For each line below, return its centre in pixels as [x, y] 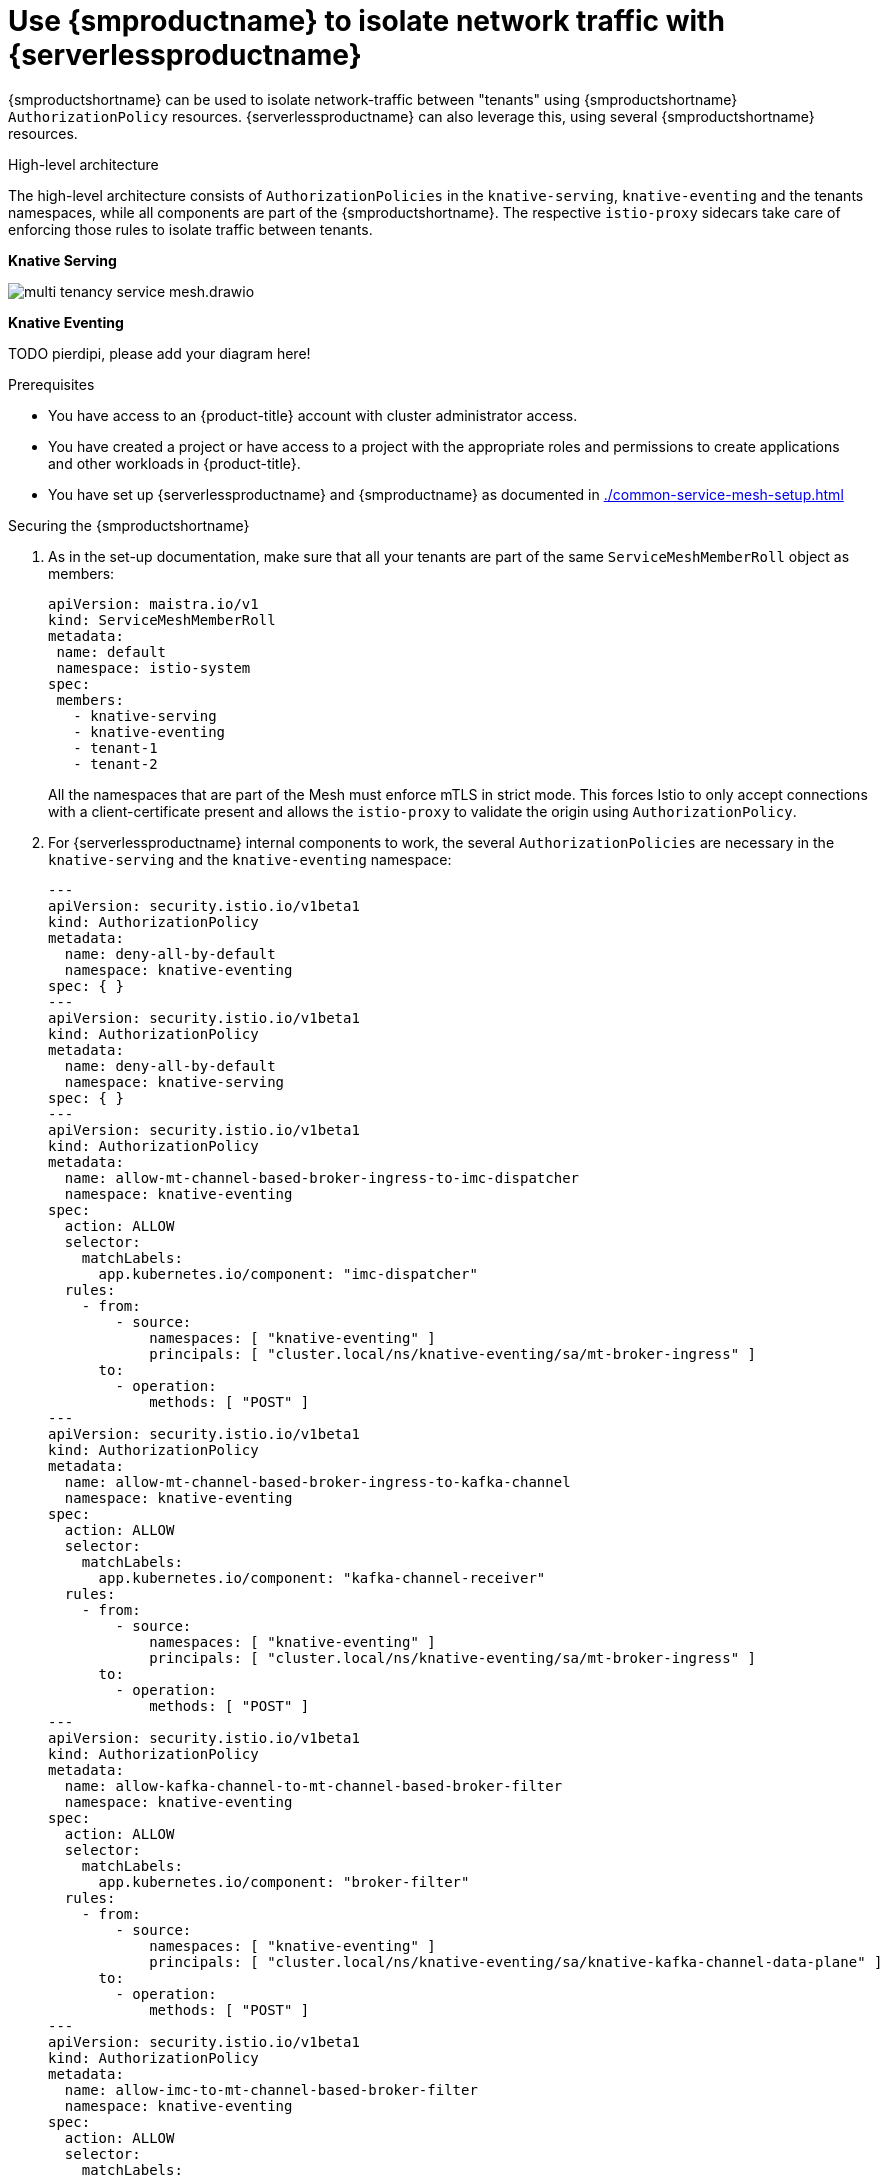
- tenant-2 [115, 763]
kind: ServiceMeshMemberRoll [162, 619]
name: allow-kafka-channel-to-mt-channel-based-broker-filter [313, 1785]
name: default [111, 651]
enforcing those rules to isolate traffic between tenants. [190, 229]
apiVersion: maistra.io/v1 [153, 603]
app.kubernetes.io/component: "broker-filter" [284, 1881]
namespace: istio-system [153, 667]
